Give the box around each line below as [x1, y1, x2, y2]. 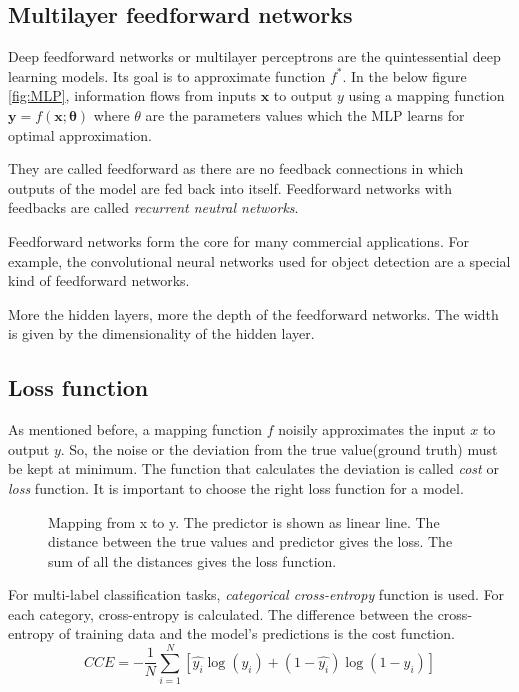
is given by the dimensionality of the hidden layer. [8, 323, 315, 344]
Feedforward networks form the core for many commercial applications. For [8, 230, 469, 251]
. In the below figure [342, 65, 467, 86]
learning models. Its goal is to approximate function [8, 65, 326, 86]
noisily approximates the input [278, 419, 466, 440]
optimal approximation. [8, 124, 152, 145]
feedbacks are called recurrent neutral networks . [8, 197, 299, 218]
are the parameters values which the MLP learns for [145, 104, 465, 125]
